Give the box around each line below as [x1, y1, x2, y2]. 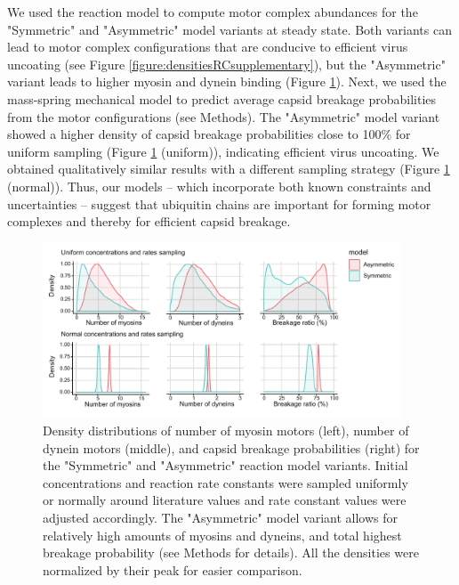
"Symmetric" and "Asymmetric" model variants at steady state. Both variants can [7, 20, 452, 38]
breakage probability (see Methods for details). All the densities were [43, 543, 419, 562]
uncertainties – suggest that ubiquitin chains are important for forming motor [7, 194, 431, 213]
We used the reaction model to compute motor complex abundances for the [7, 3, 418, 20]
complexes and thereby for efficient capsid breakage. [7, 212, 291, 231]
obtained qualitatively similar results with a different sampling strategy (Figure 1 [7, 159, 450, 178]
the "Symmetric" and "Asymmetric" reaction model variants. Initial [43, 456, 408, 475]
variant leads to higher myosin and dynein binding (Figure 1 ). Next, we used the [7, 72, 447, 91]
